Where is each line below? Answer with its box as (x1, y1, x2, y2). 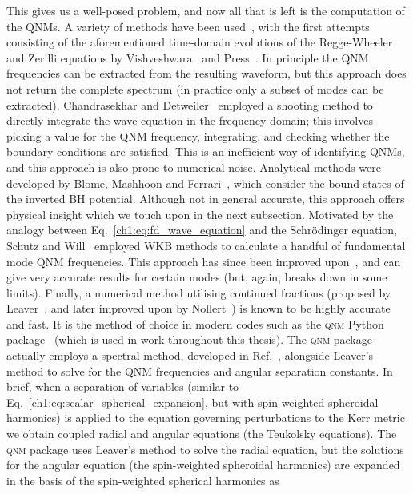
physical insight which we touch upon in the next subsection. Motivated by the (6, 205, 394, 222)
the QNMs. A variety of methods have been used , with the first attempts (6, 18, 370, 34)
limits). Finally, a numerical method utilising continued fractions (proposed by (6, 284, 391, 301)
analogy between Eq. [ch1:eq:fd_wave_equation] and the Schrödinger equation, (6, 221, 398, 238)
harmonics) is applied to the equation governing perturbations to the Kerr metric (6, 409, 405, 426)
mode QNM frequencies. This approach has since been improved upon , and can (6, 253, 401, 269)
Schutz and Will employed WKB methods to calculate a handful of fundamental (6, 237, 406, 253)
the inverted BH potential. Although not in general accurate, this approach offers (6, 190, 405, 207)
